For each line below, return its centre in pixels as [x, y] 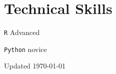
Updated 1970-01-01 [35, 66]
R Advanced [22, 32]
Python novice [25, 49]
